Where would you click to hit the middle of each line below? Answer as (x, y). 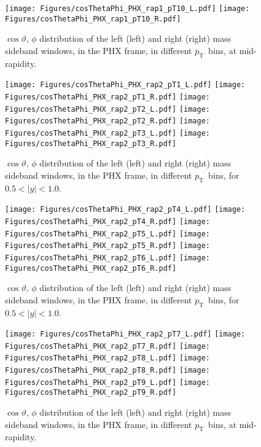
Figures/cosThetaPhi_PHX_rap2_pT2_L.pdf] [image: (107, 109)
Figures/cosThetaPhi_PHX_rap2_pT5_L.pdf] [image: (107, 234)
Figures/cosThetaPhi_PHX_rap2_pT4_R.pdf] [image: (107, 221)
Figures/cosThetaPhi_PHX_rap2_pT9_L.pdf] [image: (107, 382)
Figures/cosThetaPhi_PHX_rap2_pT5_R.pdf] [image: (107, 246)
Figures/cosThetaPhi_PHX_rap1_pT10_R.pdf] (93, 19)
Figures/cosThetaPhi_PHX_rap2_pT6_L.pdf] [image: (107, 258)
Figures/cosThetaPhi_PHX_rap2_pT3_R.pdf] (91, 143)
